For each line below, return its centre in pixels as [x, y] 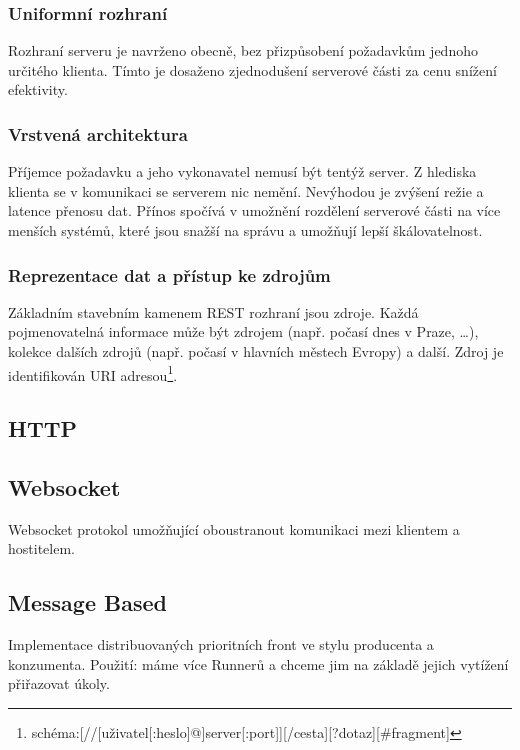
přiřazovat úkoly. [59, 683]
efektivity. [38, 89]
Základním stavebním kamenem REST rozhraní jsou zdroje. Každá [213, 311]
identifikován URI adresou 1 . [93, 373]
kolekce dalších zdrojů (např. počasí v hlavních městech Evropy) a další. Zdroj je [256, 351]
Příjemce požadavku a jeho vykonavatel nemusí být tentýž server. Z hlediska [242, 171]
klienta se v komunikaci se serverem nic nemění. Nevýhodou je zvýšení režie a [246, 190]
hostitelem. [41, 548]
